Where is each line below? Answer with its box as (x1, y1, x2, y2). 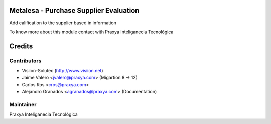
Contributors (9, 57, 42, 64)
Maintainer (9, 101, 37, 108)
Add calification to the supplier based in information (9, 20, 116, 26)
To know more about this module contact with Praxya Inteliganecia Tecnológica (9, 29, 174, 35)
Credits (9, 42, 33, 50)
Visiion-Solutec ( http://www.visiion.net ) (22, 68, 103, 74)
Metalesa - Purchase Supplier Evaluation (9, 6, 140, 15)
